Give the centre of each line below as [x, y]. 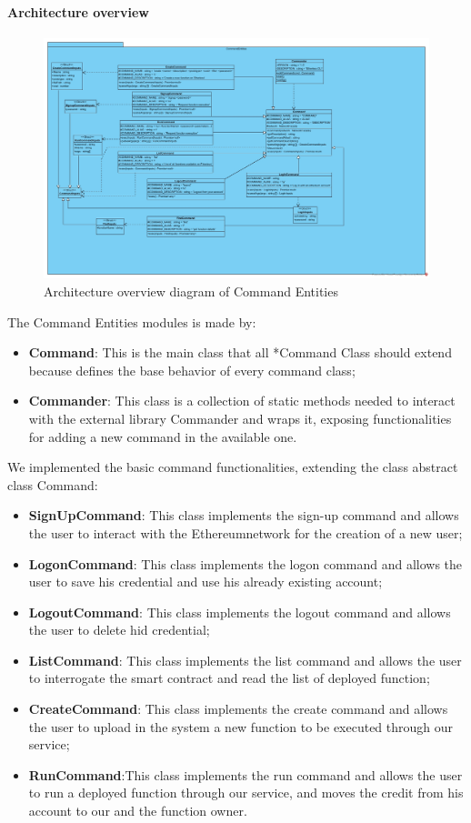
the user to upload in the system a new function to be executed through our [241, 726]
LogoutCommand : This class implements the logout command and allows [240, 612]
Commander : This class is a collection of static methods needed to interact [242, 401]
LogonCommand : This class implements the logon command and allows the [246, 563]
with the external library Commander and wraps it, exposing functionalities [240, 418]
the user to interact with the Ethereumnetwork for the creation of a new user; [246, 532]
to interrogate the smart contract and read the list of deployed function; [229, 678]
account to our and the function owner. [138, 811]
